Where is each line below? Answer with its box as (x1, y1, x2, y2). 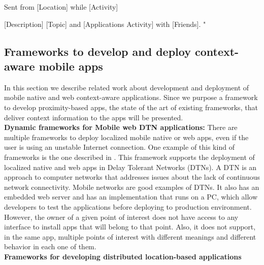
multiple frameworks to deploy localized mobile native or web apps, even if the (4, 131, 249, 142)
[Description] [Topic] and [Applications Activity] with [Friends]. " (4, 18, 206, 29)
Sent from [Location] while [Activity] (4, 2, 118, 12)
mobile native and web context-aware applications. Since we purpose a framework (4, 92, 258, 103)
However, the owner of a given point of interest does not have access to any (4, 211, 239, 222)
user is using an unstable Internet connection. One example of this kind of (4, 142, 235, 152)
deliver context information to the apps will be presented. (4, 112, 183, 122)
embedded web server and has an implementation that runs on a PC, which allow (4, 191, 258, 202)
